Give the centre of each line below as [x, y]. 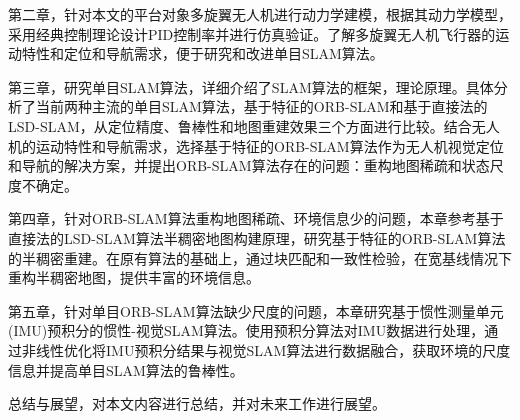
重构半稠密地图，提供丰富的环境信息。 [134, 277]
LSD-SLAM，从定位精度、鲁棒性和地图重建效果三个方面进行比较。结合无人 [254, 125]
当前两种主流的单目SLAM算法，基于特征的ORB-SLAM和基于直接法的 [261, 106]
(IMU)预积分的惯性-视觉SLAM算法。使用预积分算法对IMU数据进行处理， [246, 330]
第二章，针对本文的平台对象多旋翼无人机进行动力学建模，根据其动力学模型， [260, 14]
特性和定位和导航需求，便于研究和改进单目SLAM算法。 [202, 53]
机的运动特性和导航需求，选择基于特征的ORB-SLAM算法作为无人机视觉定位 [256, 145]
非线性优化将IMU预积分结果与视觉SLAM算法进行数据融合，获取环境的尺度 [266, 349]
